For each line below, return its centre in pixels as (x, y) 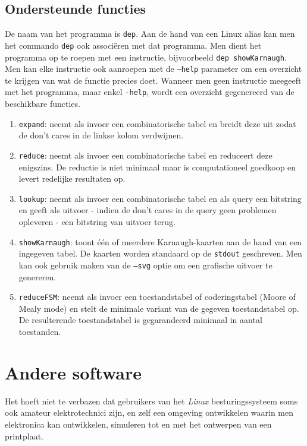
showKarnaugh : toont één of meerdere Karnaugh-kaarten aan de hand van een (160, 241)
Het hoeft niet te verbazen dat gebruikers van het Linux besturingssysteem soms (151, 401)
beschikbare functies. (43, 104)
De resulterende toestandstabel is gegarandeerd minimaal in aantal (140, 320)
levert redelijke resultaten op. (72, 178)
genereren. (37, 276)
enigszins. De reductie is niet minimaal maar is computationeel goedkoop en (157, 167)
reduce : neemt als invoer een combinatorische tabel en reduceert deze (145, 155)
